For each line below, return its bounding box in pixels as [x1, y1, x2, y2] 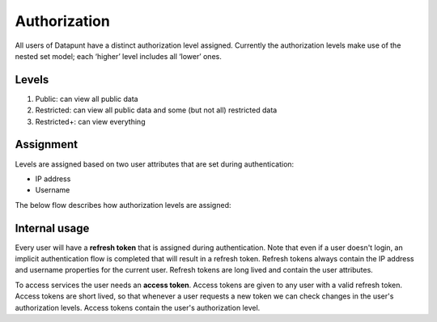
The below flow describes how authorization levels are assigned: [15, 200, 231, 210]
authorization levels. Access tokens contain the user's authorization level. [15, 303, 261, 312]
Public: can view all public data [35, 94, 138, 104]
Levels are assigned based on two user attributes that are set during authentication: [15, 159, 295, 169]
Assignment [15, 138, 78, 151]
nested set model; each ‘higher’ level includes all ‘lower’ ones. [15, 51, 222, 61]
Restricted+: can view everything [35, 117, 146, 126]
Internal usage [15, 221, 90, 235]
